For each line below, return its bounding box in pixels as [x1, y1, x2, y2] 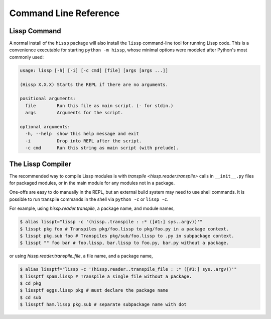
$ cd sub [20, 294, 42, 300]
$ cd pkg [20, 281, 42, 286]
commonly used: [9, 54, 44, 60]
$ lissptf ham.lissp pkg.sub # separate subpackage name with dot [20, 302, 187, 307]
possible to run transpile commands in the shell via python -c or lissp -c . [9, 196, 169, 202]
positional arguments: [20, 96, 76, 102]
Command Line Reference [9, 8, 120, 19]
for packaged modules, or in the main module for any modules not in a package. [9, 180, 175, 186]
